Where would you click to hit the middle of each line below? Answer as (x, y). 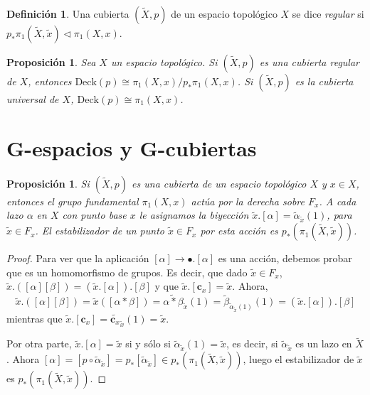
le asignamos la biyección (194, 215)
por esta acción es (239, 231)
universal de (33, 99)
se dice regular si (328, 13)
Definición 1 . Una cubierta (68, 13)
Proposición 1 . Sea (51, 62)
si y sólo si (148, 343)
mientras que (35, 318)
